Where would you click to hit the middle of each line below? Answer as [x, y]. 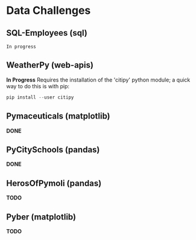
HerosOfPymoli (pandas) [54, 183]
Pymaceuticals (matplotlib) [58, 116]
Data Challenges [49, 11]
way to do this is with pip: [38, 86]
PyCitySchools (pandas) [53, 150]
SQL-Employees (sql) [47, 33]
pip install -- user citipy [40, 97]
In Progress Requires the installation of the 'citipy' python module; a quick [98, 80]
